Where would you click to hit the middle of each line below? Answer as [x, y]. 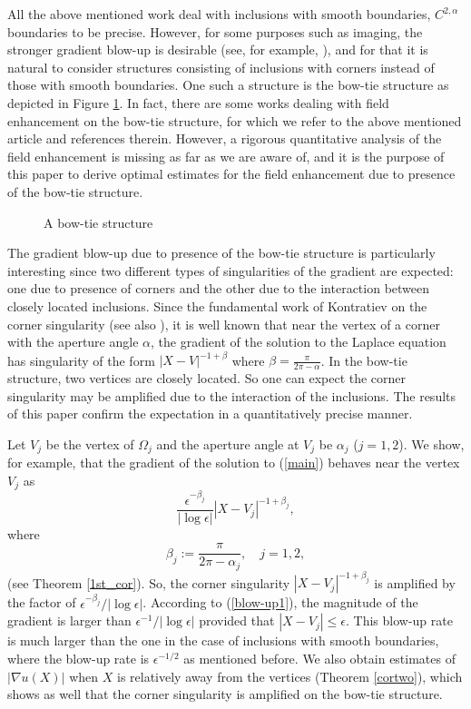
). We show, [432, 443]
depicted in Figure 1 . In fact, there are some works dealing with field [198, 102]
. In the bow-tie [364, 360]
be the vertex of [90, 443]
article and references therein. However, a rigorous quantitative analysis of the [225, 138]
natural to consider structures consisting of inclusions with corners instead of [221, 67]
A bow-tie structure [98, 222]
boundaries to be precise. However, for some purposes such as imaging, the [215, 31]
